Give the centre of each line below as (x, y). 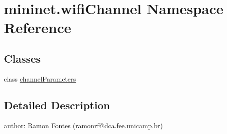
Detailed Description (57, 105)
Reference (38, 27)
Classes (22, 58)
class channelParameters (40, 78)
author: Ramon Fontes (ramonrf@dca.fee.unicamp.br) (83, 125)
